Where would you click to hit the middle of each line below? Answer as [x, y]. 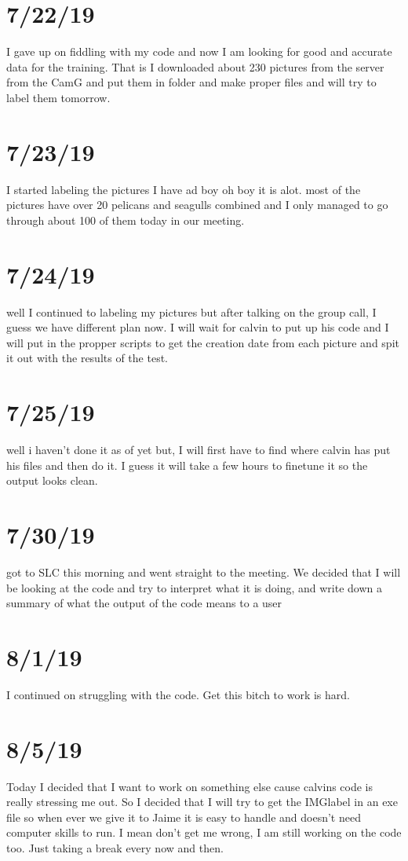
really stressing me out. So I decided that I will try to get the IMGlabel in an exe [202, 802]
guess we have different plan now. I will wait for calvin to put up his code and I [198, 327]
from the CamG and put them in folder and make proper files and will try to [191, 82]
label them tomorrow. [58, 97]
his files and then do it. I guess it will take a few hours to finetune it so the [187, 465]
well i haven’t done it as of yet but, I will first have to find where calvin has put [199, 450]
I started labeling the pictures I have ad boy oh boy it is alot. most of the [184, 189]
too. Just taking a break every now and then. [115, 847]
